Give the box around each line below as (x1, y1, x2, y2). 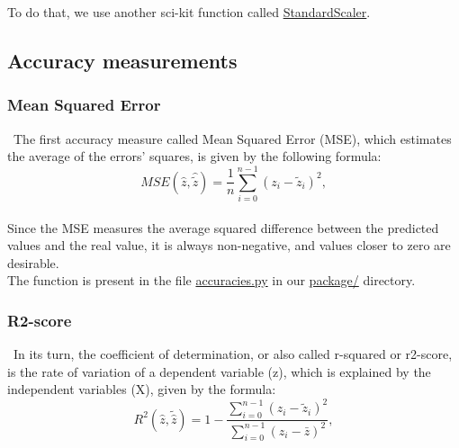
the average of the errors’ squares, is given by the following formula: (7, 147, 382, 166)
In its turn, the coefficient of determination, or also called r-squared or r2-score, (13, 345, 453, 363)
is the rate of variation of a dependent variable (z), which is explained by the (7, 362, 431, 381)
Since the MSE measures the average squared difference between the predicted (7, 218, 439, 237)
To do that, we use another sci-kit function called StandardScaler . (7, 3, 371, 21)
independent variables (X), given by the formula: (7, 380, 276, 399)
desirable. (7, 253, 59, 272)
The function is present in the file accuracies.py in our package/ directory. (7, 271, 416, 290)
